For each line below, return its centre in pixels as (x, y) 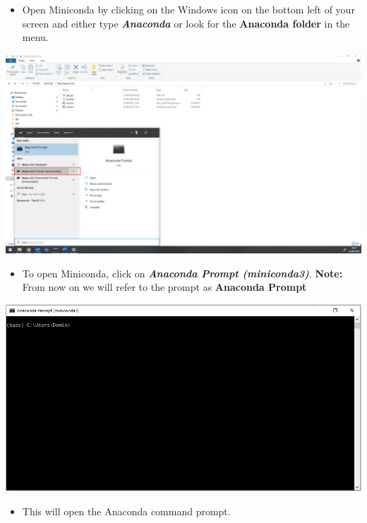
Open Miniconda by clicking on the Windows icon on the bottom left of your (188, 9)
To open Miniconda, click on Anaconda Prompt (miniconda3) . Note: (182, 273)
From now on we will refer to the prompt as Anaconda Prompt (164, 287)
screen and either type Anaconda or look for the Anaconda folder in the (186, 23)
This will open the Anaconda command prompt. (126, 511)
